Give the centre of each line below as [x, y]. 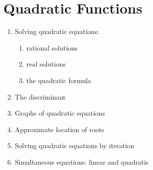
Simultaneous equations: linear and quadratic [82, 161]
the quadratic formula [59, 80]
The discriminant [40, 96]
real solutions [46, 64]
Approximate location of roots [60, 129]
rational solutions [52, 47]
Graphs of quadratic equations [60, 113]
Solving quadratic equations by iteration [75, 145]
